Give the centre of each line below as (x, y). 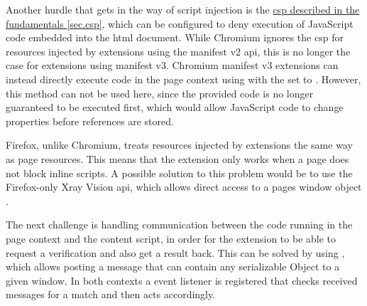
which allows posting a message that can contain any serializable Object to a (173, 267)
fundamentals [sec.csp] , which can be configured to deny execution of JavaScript (180, 23)
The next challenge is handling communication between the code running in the (179, 225)
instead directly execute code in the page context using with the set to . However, (183, 79)
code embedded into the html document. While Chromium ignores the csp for (175, 37)
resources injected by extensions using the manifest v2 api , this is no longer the (178, 51)
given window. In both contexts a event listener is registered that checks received (182, 280)
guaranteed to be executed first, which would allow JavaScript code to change (175, 107)
